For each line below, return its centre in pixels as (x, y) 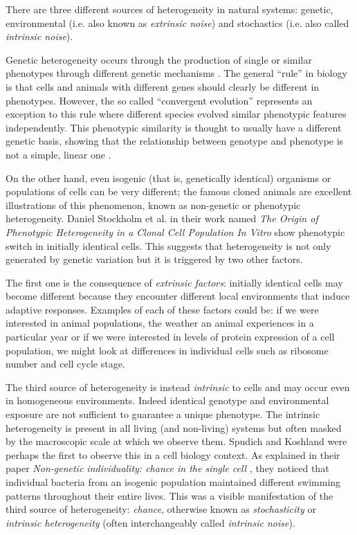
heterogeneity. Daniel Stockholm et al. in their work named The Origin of (162, 218)
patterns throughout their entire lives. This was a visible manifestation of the (170, 495)
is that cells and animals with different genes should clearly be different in (163, 86)
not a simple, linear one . (58, 154)
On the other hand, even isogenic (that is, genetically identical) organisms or (168, 178)
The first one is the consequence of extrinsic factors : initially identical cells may (174, 282)
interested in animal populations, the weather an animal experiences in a (160, 323)
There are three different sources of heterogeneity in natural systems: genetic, (170, 9)
